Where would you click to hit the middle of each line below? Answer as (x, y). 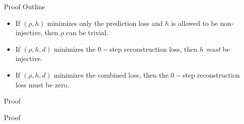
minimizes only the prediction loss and (105, 23)
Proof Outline (25, 6)
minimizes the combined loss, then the (111, 74)
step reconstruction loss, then (153, 49)
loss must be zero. (42, 84)
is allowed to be (195, 23)
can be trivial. (87, 32)
